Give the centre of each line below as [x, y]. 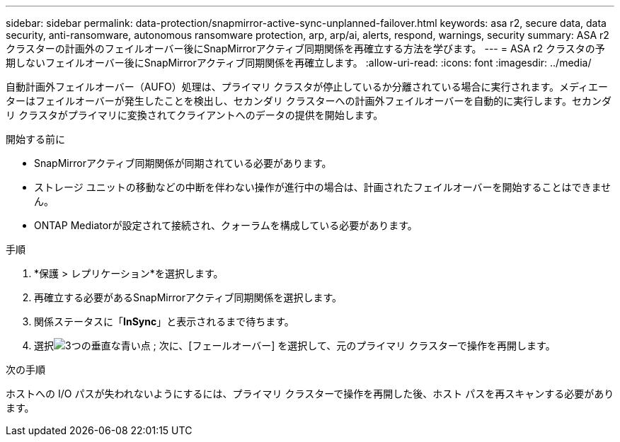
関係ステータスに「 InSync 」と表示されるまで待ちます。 [164, 321]
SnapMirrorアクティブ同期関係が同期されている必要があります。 [183, 163]
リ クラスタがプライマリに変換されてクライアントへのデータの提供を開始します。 [195, 115]
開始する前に [35, 139]
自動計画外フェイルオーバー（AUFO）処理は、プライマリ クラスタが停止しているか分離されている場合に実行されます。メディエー [307, 87]
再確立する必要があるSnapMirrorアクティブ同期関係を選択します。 [188, 297]
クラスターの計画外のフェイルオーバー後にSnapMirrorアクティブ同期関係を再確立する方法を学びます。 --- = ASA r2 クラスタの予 [305, 48]
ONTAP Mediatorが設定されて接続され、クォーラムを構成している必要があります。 [226, 225]
